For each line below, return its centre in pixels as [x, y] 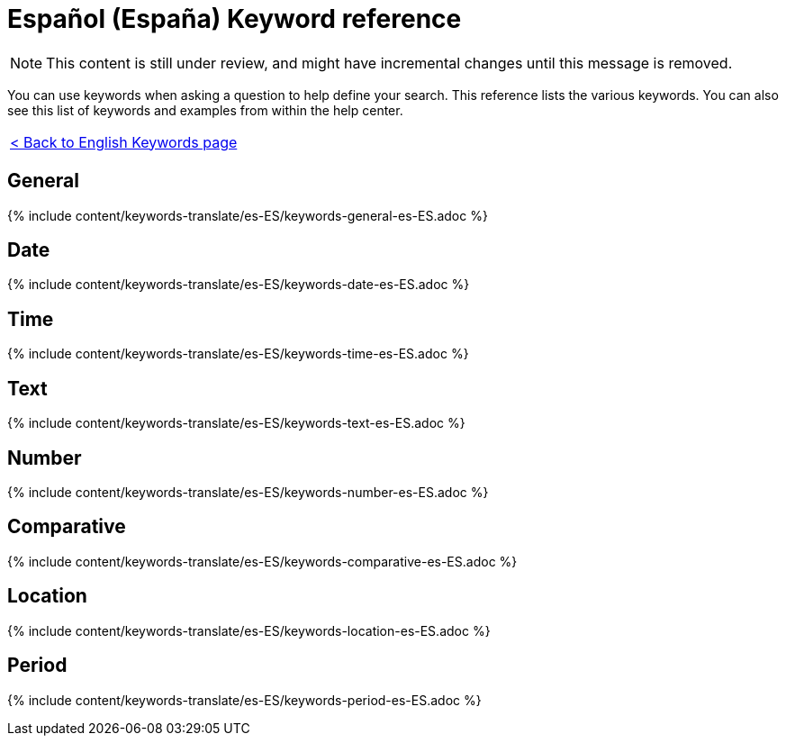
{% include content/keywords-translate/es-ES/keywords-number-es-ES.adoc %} [248, 492]
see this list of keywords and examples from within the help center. [205, 110]
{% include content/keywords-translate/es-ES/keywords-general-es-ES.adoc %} [248, 215]
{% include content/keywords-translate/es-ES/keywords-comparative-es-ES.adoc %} [262, 561]
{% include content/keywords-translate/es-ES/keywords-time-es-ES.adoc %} [238, 354]
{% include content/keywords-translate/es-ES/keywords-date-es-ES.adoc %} [239, 285]
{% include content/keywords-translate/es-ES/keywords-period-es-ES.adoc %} [244, 700]
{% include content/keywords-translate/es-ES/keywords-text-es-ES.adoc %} [236, 423]
